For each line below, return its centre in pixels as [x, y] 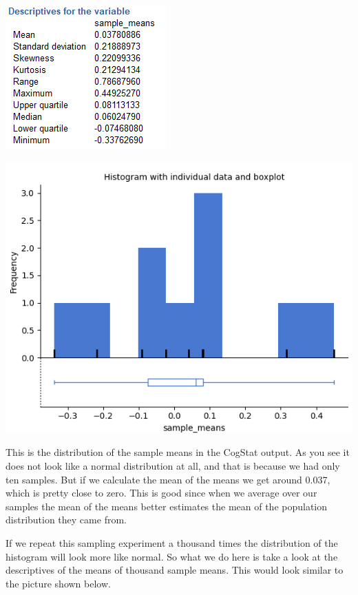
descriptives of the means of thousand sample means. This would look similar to [175, 570]
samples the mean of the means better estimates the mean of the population [167, 506]
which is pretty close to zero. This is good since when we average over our [161, 493]
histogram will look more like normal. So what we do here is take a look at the [172, 556]
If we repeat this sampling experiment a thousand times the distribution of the [172, 543]
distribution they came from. [66, 520]
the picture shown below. [58, 583]
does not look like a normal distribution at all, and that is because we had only [173, 466]
